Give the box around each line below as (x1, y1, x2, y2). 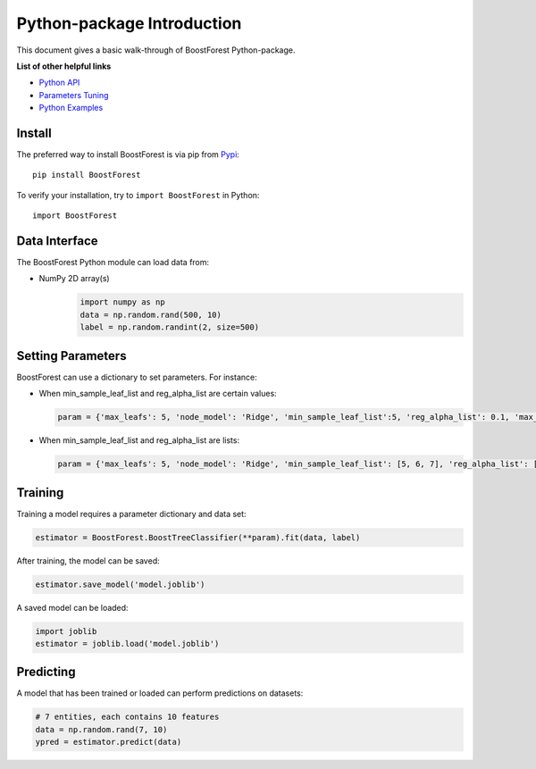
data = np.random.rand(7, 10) (35, 724, 168, 734)
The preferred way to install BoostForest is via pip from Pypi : (16, 149, 240, 160)
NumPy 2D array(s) (38, 273, 111, 284)
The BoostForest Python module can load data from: (16, 257, 210, 268)
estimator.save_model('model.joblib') (35, 579, 205, 589)
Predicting (16, 665, 76, 680)
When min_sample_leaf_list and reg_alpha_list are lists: (38, 435, 240, 446)
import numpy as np (80, 297, 165, 307)
